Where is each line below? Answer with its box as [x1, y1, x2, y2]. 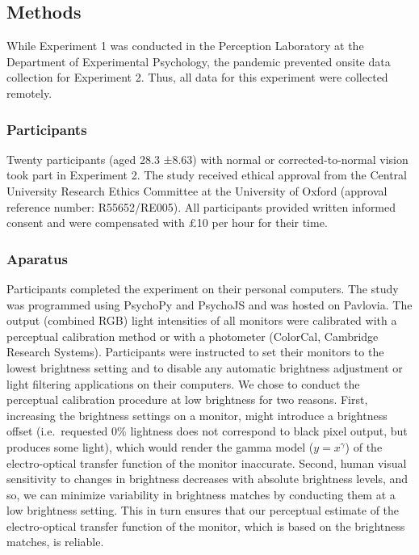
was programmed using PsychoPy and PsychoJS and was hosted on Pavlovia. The [6, 296, 413, 313]
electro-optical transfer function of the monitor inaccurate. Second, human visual [6, 454, 407, 471]
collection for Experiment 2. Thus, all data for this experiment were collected [6, 69, 388, 86]
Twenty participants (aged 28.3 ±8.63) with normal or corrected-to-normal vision [6, 150, 409, 167]
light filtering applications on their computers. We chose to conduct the [6, 375, 360, 392]
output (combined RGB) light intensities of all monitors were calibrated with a [6, 312, 397, 329]
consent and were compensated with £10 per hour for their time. [6, 214, 328, 231]
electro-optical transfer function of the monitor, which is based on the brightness [6, 517, 405, 534]
